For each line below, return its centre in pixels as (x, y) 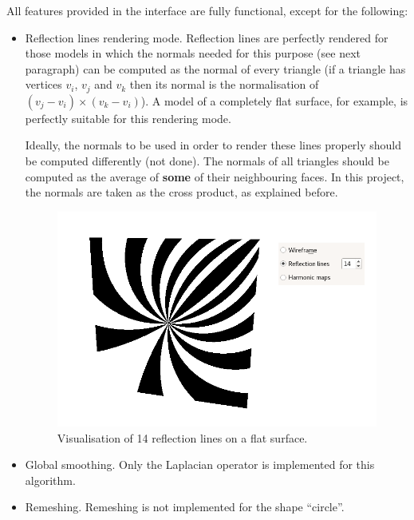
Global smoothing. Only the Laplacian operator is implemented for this (200, 464)
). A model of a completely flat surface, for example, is (274, 100)
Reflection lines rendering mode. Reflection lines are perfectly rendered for (207, 37)
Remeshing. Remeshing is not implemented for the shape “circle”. (185, 507)
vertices (43, 84)
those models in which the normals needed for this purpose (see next (193, 53)
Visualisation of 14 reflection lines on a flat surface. (182, 437)
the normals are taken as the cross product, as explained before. (181, 192)
